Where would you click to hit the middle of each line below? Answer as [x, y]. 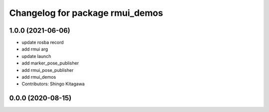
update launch [36, 56]
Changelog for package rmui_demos [86, 13]
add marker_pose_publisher [50, 63]
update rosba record [43, 43]
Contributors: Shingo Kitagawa [53, 84]
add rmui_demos [39, 77]
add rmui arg [35, 49]
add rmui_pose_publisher [48, 70]
